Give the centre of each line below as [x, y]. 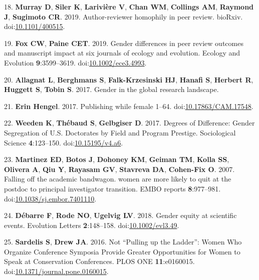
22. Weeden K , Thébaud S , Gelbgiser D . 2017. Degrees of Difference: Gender [129, 123]
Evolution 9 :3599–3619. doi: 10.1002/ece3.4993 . [75, 62]
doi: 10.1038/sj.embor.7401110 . [50, 198]
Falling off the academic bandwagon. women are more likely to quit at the [118, 179]
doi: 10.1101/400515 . [35, 26]
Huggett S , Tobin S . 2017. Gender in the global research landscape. [111, 89]
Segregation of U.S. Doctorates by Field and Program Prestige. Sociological [120, 132]
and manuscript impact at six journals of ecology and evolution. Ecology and [122, 53]
